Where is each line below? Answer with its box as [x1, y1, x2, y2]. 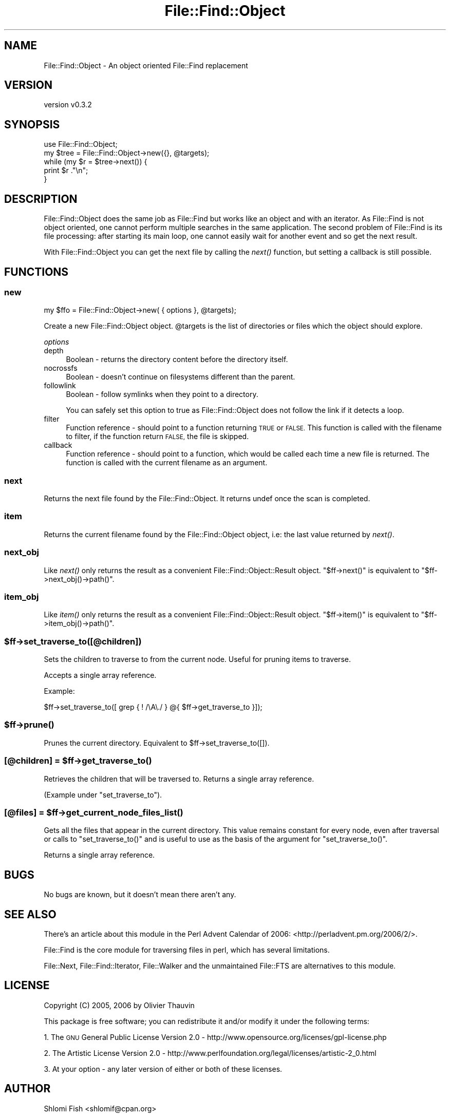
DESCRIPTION [4, 192, 78, 205]
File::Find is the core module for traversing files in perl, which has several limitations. [44, 945, 330, 955]
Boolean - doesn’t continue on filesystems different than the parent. [66, 372, 295, 382]
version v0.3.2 [44, 100, 92, 109]
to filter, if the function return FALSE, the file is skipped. [66, 432, 249, 441]
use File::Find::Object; [44, 140, 118, 149]
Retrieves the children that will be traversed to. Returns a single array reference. [44, 774, 314, 783]
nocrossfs [44, 364, 78, 373]
